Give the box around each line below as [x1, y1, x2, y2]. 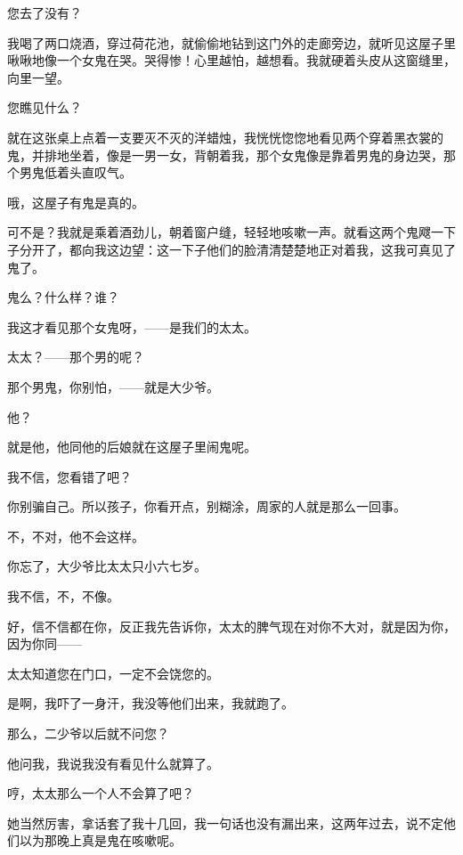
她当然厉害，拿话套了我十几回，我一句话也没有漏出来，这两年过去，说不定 [7, 813, 443, 832]
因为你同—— [7, 634, 82, 653]
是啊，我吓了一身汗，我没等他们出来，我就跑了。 [7, 694, 294, 712]
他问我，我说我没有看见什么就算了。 [7, 753, 219, 772]
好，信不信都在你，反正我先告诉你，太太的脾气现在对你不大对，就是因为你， [7, 616, 456, 635]
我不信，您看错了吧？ [7, 467, 132, 485]
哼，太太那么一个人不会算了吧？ [7, 784, 194, 802]
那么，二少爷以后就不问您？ [7, 724, 169, 743]
